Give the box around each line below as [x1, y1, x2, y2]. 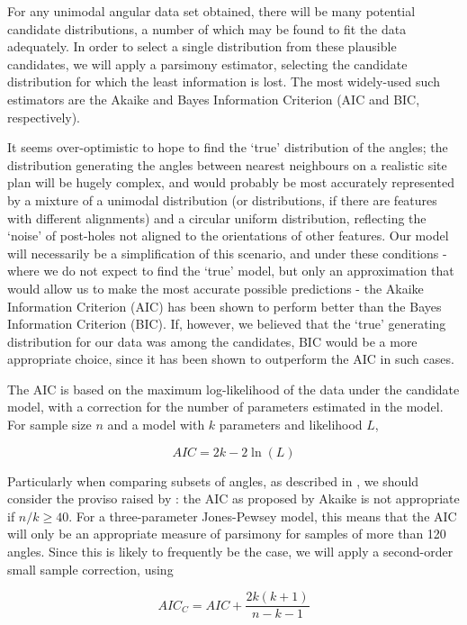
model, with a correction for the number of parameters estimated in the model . [7, 397, 444, 416]
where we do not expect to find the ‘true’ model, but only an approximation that [7, 261, 454, 280]
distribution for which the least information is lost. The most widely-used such [7, 72, 440, 91]
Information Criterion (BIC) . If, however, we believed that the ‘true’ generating [7, 314, 446, 333]
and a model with [107, 415, 205, 434]
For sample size [7, 415, 92, 434]
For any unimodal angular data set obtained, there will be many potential [7, 2, 416, 20]
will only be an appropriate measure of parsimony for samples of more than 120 [7, 524, 446, 543]
